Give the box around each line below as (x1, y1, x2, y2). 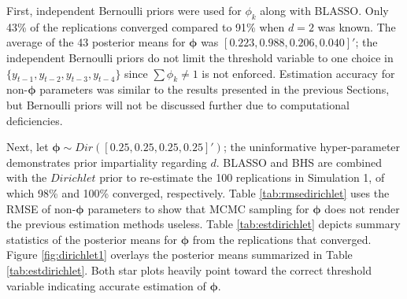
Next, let (6, 138, 49, 155)
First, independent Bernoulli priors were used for (6, 2, 242, 18)
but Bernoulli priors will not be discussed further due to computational (6, 96, 350, 113)
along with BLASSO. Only (260, 2, 389, 18)
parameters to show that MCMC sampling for (87, 200, 309, 216)
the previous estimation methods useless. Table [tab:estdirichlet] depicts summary (6, 216, 401, 232)
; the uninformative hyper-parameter (223, 138, 401, 155)
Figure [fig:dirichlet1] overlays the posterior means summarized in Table (6, 246, 353, 263)
